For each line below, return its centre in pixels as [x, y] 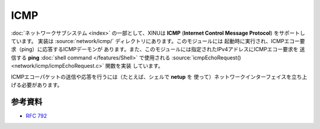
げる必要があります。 [37, 85]
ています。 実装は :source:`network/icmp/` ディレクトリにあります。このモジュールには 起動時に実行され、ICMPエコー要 [158, 41]
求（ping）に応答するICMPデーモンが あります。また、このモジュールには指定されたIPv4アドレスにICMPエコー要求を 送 [158, 49]
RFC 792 [36, 115]
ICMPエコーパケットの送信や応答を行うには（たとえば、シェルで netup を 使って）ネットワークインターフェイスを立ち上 [159, 77]
